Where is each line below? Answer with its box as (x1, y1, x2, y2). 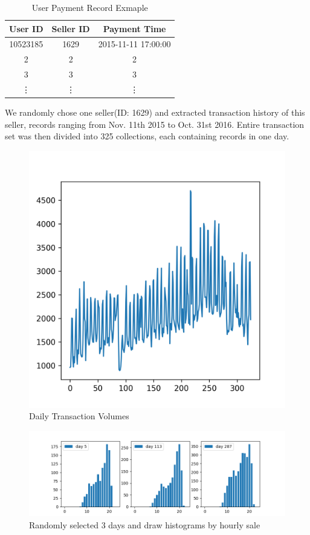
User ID (9, 22, 44, 35)
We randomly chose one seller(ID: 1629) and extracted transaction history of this (5, 106, 305, 119)
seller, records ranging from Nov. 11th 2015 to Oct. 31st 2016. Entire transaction (5, 118, 305, 130)
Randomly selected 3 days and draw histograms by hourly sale (29, 518, 260, 531)
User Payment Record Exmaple (31, 1, 148, 13)
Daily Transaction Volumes (29, 410, 129, 422)
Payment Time (103, 22, 166, 35)
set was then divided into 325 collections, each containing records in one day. (5, 130, 289, 142)
